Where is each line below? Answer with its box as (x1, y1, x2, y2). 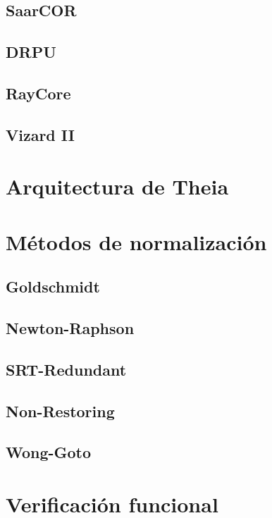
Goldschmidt (6, 276, 100, 297)
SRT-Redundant (6, 358, 127, 380)
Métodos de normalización (6, 227, 267, 256)
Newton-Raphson (6, 317, 135, 339)
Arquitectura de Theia (6, 172, 229, 201)
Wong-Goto (6, 441, 92, 463)
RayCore (6, 82, 71, 104)
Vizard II (6, 123, 75, 145)
